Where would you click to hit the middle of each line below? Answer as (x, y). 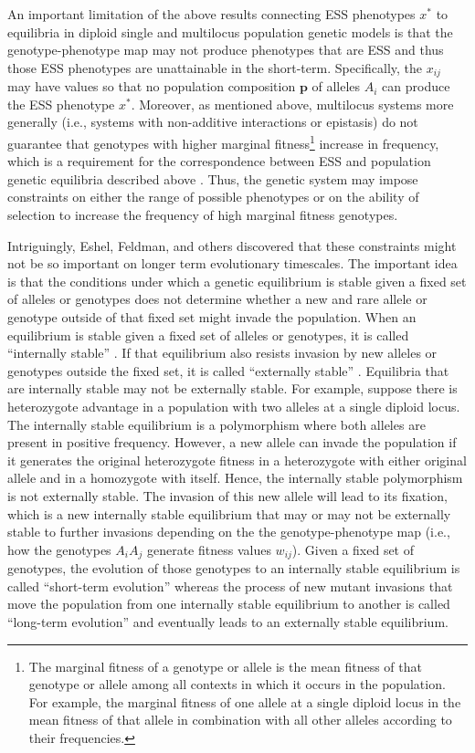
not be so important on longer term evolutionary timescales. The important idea (232, 263)
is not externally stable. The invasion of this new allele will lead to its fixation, (227, 495)
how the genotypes (59, 549)
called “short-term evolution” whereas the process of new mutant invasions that (230, 586)
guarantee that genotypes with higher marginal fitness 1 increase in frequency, (223, 142)
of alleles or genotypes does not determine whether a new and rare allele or (217, 299)
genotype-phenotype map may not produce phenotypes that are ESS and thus (226, 50)
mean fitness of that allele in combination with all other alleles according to (240, 720)
